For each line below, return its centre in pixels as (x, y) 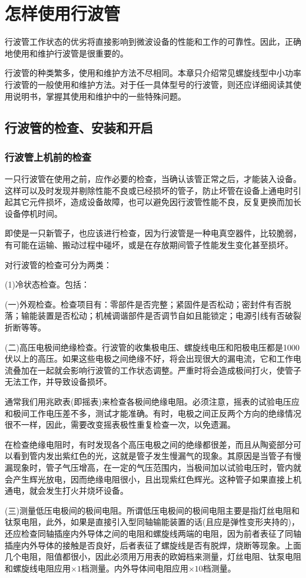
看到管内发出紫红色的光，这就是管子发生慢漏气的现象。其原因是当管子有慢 (157, 456)
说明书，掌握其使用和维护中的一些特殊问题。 (99, 96)
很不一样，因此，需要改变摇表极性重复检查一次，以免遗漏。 (120, 425)
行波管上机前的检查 (48, 156)
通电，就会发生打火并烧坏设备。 (66, 491)
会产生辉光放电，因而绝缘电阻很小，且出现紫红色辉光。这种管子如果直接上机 (153, 479)
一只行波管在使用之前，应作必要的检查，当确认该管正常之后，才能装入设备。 (153, 179)
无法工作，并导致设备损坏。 (58, 382)
